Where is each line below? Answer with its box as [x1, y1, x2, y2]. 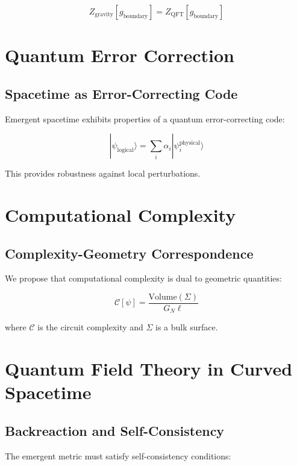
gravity [95, 11, 113, 18]
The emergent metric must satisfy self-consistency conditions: [5, 449, 231, 462]
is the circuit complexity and [37, 321, 143, 333]
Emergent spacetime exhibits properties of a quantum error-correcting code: [5, 112, 285, 125]
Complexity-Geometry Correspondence [5, 244, 254, 262]
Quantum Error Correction [5, 43, 234, 68]
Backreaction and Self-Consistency [5, 421, 225, 439]
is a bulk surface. [155, 321, 218, 333]
